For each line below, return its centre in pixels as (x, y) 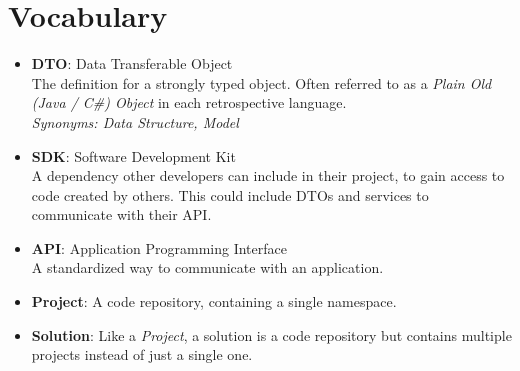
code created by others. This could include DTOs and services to (230, 194)
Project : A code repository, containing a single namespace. (214, 301)
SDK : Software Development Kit (133, 155)
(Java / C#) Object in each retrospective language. (189, 102)
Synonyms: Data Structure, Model (135, 121)
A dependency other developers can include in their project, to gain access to (268, 175)
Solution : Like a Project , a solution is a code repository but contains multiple (271, 334)
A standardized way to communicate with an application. (207, 267)
